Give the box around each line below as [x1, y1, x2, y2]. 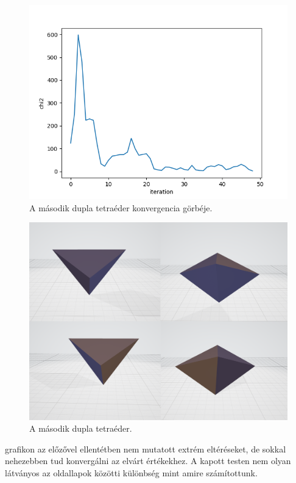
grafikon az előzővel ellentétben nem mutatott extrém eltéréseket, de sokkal [5, 442, 286, 455]
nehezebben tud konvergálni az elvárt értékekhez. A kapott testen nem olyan [5, 454, 291, 467]
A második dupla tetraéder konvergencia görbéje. [29, 201, 213, 214]
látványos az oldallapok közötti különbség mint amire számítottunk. [5, 466, 258, 479]
